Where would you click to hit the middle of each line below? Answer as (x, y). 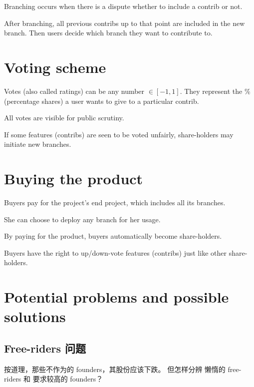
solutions (35, 316)
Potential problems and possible (117, 297)
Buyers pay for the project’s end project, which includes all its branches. (115, 202)
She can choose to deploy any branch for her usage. (82, 219)
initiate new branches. (38, 144)
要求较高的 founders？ (68, 379)
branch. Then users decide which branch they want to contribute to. (108, 33)
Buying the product (74, 179)
